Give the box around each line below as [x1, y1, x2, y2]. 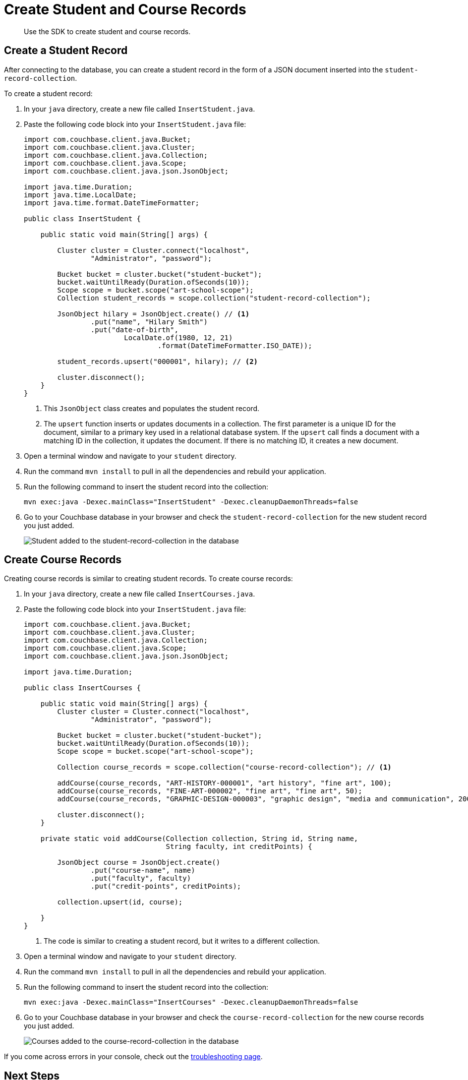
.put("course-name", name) [90, 866, 195, 875]
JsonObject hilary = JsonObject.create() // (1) [57, 309, 250, 318]
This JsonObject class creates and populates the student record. [44, 404, 259, 413]
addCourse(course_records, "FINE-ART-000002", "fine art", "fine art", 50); [57, 787, 362, 795]
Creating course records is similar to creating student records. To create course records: [4, 574, 293, 583]
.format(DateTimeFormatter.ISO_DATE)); [157, 341, 312, 350]
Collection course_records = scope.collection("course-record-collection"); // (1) [57, 763, 392, 772]
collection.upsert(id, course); [57, 898, 183, 906]
